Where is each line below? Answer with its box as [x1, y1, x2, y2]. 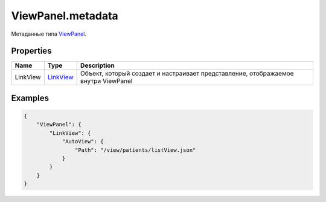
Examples [11, 93, 50, 103]
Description [80, 61, 115, 70]
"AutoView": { [62, 138, 104, 145]
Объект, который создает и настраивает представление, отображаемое [80, 70, 294, 78]
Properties [11, 46, 52, 56]
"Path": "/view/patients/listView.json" [74, 146, 196, 154]
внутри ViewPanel [80, 77, 133, 85]
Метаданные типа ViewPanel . [11, 30, 87, 37]
